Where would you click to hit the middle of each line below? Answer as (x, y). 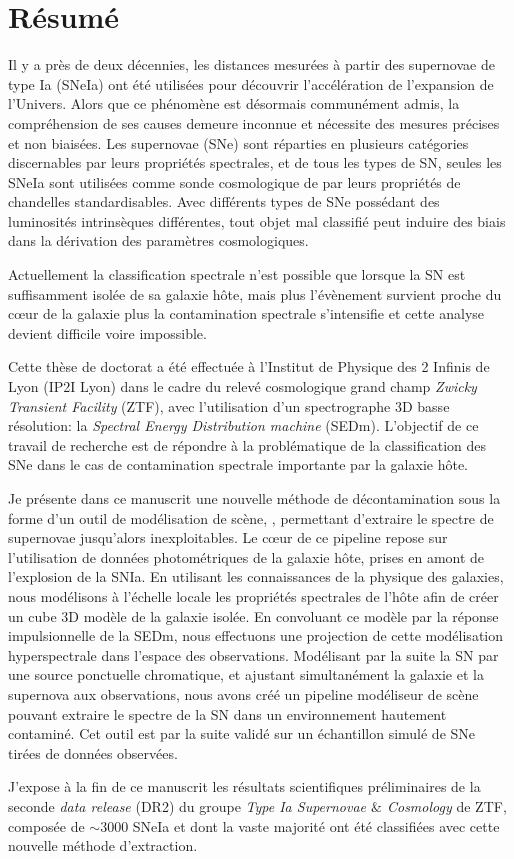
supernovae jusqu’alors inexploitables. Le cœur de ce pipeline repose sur (228, 537)
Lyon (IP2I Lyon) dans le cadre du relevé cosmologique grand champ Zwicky (242, 386)
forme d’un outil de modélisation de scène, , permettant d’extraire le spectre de (251, 517)
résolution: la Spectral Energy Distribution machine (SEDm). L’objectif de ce (243, 425)
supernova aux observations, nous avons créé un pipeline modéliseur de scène (243, 693)
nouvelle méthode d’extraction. (103, 845)
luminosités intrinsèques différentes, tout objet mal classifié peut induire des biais (257, 220)
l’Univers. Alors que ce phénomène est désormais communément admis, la (234, 103)
